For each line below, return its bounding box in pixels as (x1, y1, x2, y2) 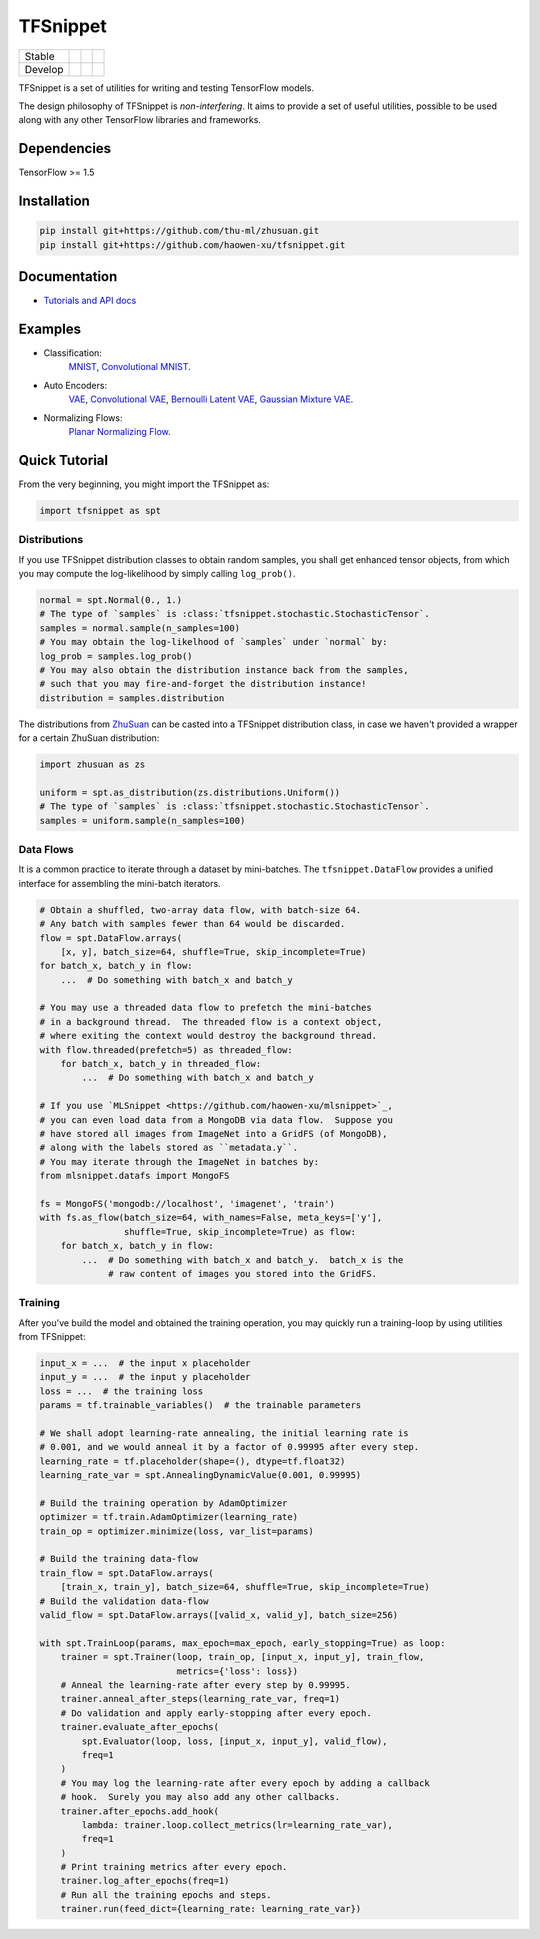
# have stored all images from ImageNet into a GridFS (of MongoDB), (39, 1128, 388, 1139)
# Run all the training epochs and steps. (60, 1889, 272, 1900)
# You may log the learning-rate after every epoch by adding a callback (60, 1777, 430, 1789)
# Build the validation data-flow (39, 1595, 209, 1607)
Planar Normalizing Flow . (68, 425, 172, 437)
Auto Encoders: (43, 379, 108, 391)
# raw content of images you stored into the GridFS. (108, 1268, 378, 1279)
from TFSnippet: (18, 1331, 86, 1343)
